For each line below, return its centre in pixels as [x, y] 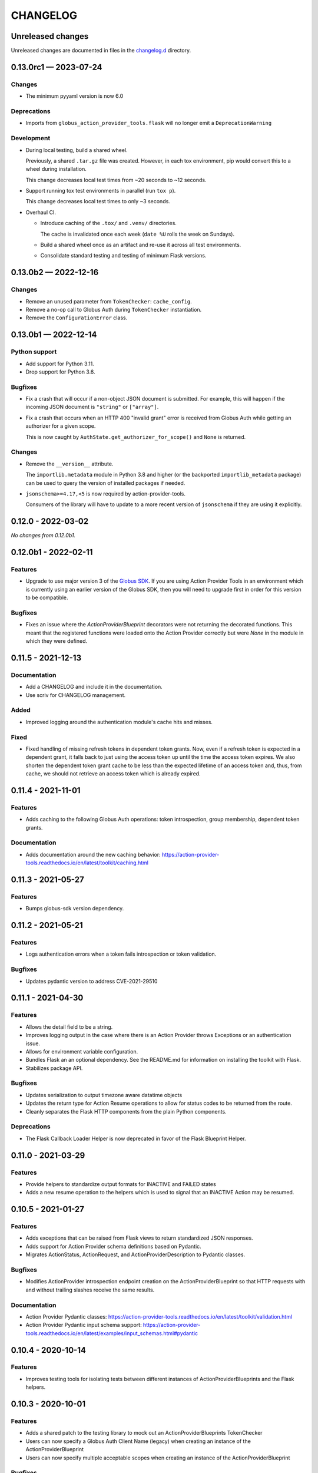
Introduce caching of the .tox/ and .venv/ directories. [108, 223]
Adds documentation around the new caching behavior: [93, 854]
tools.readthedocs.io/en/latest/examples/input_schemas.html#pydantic [112, 1333]
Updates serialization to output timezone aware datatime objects [104, 1095]
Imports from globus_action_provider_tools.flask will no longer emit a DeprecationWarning [149, 123]
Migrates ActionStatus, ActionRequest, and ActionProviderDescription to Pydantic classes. [135, 1254]
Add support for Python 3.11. [60, 364]
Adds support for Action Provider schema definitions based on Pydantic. [113, 1246]
